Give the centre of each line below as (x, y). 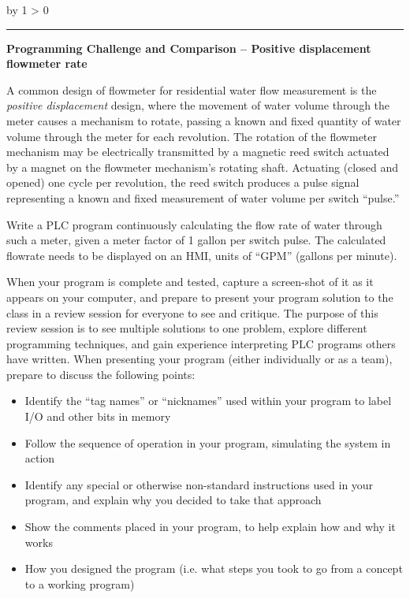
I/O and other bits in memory (98, 416)
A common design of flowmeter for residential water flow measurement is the (192, 89)
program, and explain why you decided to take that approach (173, 500)
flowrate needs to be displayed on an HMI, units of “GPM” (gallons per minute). (202, 255)
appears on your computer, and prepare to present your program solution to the (200, 297)
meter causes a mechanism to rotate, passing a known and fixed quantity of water (204, 120)
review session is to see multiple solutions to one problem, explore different (187, 328)
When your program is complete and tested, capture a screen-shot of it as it (190, 282)
